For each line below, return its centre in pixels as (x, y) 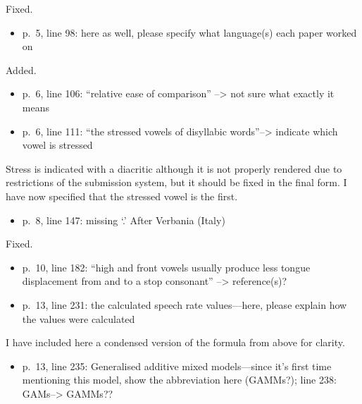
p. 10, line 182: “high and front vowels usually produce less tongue (166, 267)
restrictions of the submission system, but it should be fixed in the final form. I (176, 182)
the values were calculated (79, 318)
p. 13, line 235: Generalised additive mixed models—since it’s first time (177, 366)
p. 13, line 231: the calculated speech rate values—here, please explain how (185, 304)
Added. (21, 69)
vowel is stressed (57, 145)
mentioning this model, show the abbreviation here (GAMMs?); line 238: (179, 380)
